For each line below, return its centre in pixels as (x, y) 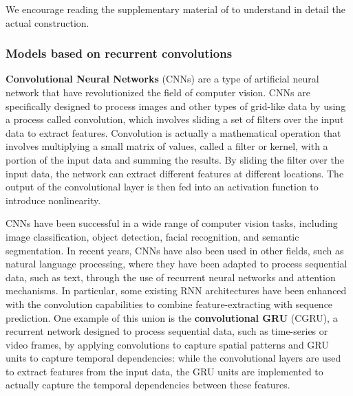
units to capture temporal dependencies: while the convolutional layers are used (173, 358)
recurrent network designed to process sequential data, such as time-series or (167, 331)
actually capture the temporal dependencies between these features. (148, 385)
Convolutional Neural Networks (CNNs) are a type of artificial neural (162, 79)
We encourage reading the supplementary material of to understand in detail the (175, 9)
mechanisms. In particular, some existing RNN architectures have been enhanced (176, 290)
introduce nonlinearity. (53, 200)
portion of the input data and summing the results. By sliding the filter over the (175, 159)
